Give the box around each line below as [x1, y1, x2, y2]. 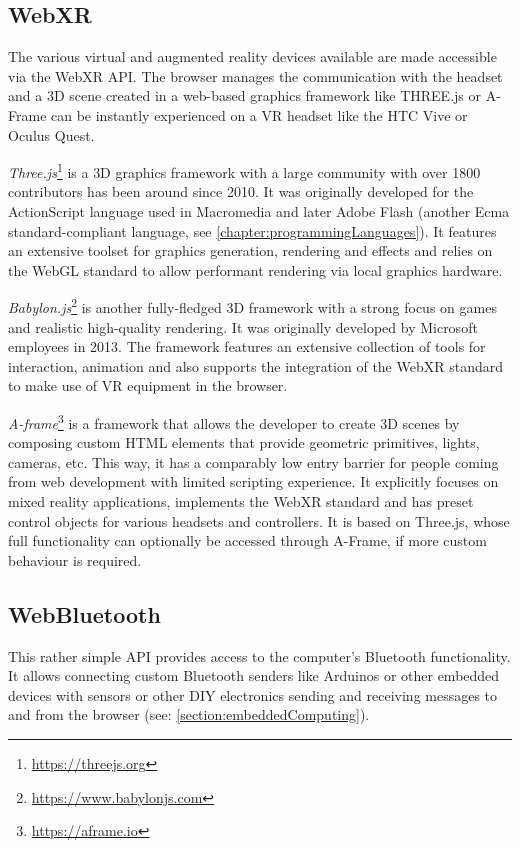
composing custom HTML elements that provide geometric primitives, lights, [8, 432, 480, 453]
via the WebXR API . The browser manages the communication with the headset [8, 65, 503, 86]
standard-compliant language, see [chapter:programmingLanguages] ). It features [8, 220, 497, 241]
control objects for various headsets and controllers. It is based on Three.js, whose [8, 510, 510, 531]
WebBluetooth [8, 598, 161, 629]
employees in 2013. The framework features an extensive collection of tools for [8, 336, 486, 357]
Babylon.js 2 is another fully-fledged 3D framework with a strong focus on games [8, 294, 497, 318]
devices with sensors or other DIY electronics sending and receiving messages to [8, 684, 498, 705]
